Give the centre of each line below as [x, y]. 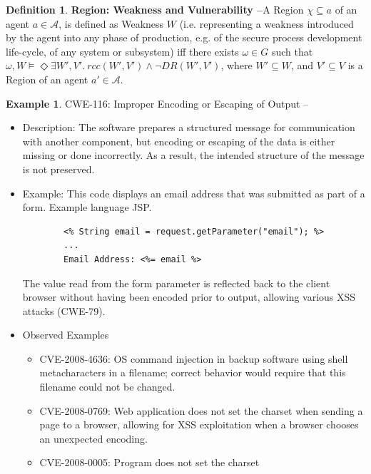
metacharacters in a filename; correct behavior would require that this [193, 372]
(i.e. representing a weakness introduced [266, 23]
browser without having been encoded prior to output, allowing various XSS [189, 297]
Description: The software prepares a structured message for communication [189, 127]
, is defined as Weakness [111, 23]
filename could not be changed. [107, 387]
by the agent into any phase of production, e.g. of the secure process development [184, 37]
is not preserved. [59, 169]
